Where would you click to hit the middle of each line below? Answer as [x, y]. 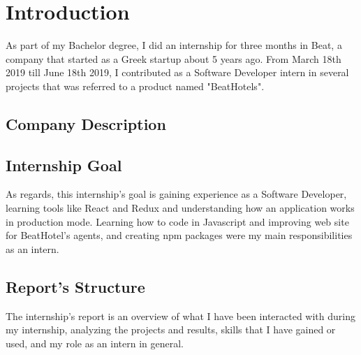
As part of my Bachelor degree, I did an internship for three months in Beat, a [174, 45]
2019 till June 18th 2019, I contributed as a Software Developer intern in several [177, 72]
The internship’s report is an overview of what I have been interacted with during [180, 316]
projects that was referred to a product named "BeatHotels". [135, 86]
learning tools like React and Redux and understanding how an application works [180, 208]
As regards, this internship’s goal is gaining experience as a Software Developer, [176, 194]
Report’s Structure [75, 286]
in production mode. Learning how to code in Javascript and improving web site [177, 221]
